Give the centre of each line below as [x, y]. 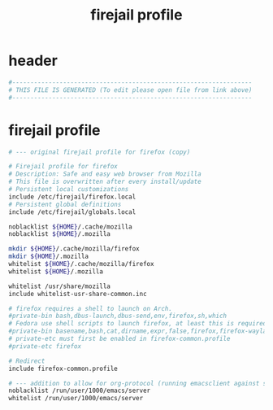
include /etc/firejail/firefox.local [72, 197]
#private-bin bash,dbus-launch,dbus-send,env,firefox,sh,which [118, 316]
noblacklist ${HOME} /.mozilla [60, 234]
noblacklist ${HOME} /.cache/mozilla [70, 227]
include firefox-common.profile [63, 369]
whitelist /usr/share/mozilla [60, 286]
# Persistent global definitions [65, 204]
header [33, 61]
